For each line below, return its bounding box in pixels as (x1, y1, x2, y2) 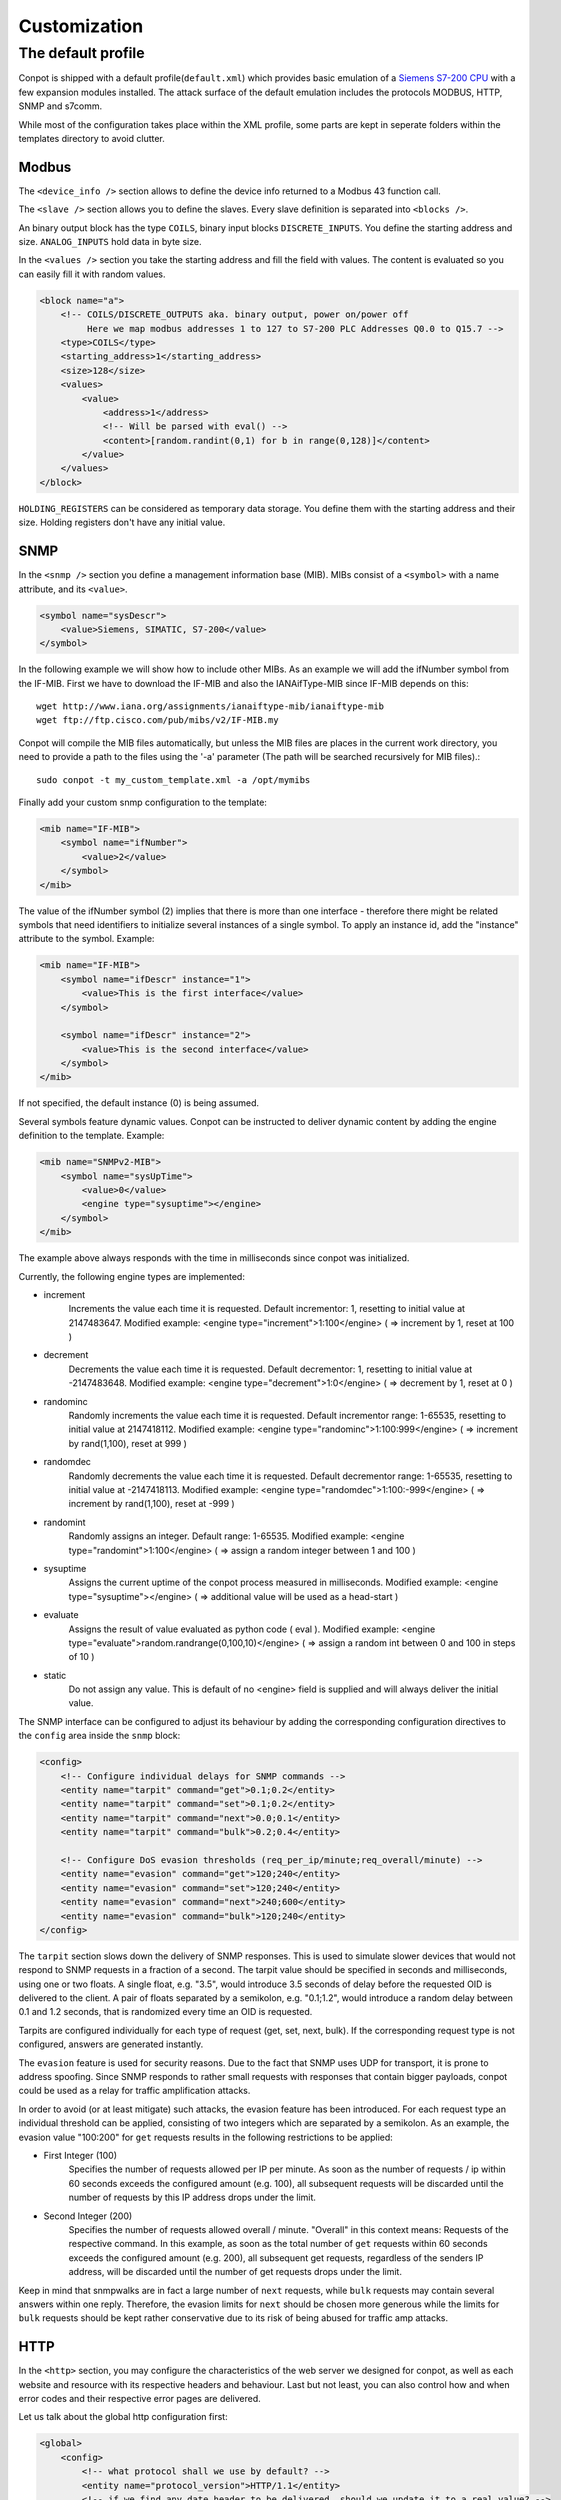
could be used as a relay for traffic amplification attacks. (18, 2085, 251, 2097)
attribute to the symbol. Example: (18, 933, 155, 945)
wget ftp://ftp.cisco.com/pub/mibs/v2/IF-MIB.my (36, 715, 279, 726)
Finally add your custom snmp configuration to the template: (18, 796, 267, 809)
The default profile (18, 44, 145, 62)
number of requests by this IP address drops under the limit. (68, 2191, 317, 2204)
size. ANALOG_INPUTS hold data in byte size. (18, 236, 202, 248)
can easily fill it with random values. (18, 268, 166, 280)
